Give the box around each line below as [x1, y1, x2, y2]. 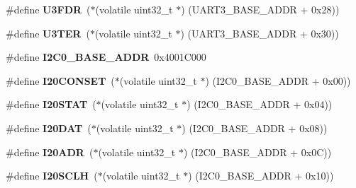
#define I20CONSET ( [6, 73, 115, 88]
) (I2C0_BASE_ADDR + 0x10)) [188, 168, 334, 183]
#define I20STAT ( [6, 97, 96, 112]
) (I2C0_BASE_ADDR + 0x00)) [205, 73, 351, 88]
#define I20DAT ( [6, 120, 91, 135]
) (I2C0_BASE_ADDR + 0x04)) [187, 97, 333, 112]
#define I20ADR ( [6, 144, 94, 159]
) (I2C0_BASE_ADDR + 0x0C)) [183, 144, 332, 159]
